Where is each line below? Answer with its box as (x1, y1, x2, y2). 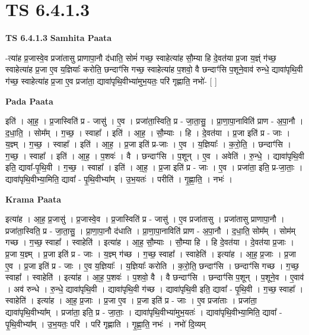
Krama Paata (5, 192, 61, 205)
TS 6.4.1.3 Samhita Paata (5, 31, 112, 44)
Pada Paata (5, 94, 53, 107)
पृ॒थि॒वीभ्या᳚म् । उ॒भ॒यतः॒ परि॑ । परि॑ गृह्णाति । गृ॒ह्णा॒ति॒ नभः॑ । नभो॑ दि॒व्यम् (5, 317, 206, 330)
